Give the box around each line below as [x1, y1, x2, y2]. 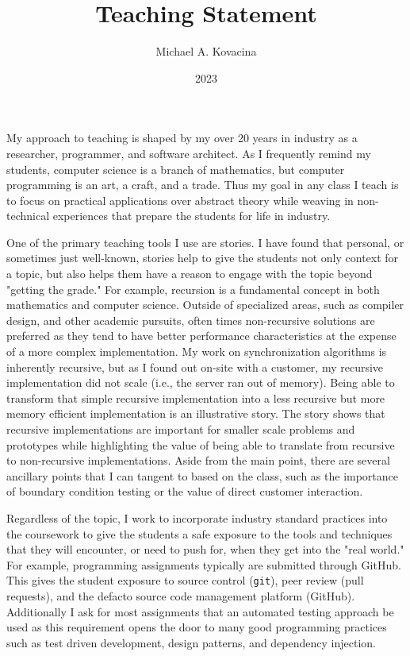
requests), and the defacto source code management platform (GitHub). [6, 588, 355, 604]
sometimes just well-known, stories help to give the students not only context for [6, 249, 399, 266]
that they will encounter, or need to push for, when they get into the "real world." [6, 541, 404, 558]
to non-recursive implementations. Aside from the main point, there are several [6, 452, 390, 469]
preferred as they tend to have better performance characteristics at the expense [6, 327, 397, 344]
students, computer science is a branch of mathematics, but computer [6, 160, 345, 177]
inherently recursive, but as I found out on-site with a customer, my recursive [6, 358, 384, 375]
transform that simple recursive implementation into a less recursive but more [6, 389, 385, 406]
